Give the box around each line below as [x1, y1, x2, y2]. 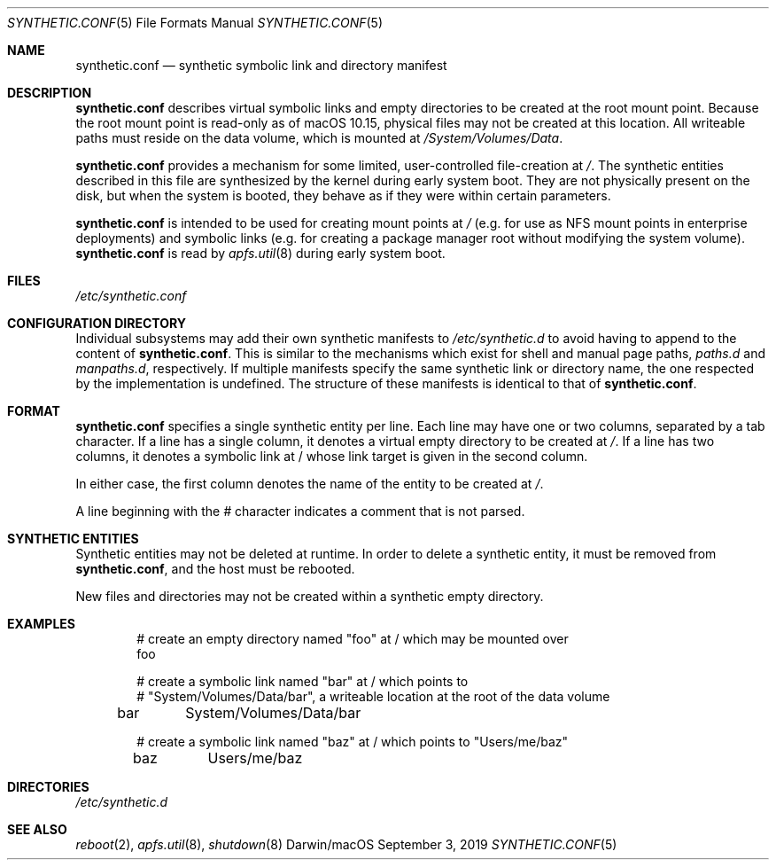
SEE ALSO [7, 822, 67, 837]
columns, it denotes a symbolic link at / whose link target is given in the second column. [75, 449, 588, 464]
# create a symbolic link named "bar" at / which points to [136, 674, 469, 689]
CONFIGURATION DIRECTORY [7, 316, 186, 331]
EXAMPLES [7, 616, 75, 631]
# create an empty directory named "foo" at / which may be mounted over [136, 631, 569, 646]
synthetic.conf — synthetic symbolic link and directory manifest [75, 58, 447, 73]
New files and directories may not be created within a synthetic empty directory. [75, 589, 544, 604]
